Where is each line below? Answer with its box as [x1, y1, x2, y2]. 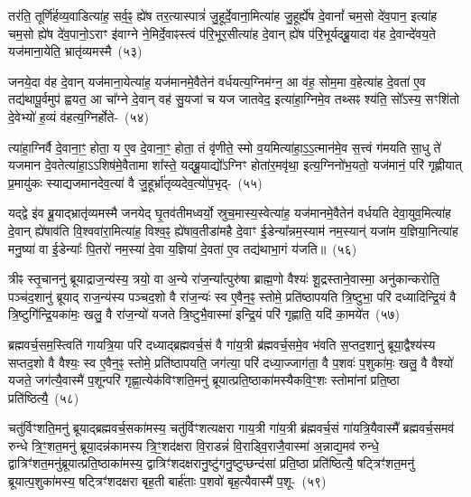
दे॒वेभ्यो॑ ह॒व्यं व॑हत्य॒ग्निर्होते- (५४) [8, 107, 150, 126]
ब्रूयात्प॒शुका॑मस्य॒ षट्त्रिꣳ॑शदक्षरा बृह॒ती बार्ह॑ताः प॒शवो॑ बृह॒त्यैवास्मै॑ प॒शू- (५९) [8, 472, 327, 491]
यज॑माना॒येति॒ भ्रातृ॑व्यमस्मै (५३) [8, 42, 143, 61]
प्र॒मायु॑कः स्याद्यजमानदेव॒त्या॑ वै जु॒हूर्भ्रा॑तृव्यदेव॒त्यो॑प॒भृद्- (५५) [8, 173, 263, 192]
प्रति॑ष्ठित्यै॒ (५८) [8, 388, 79, 407]
